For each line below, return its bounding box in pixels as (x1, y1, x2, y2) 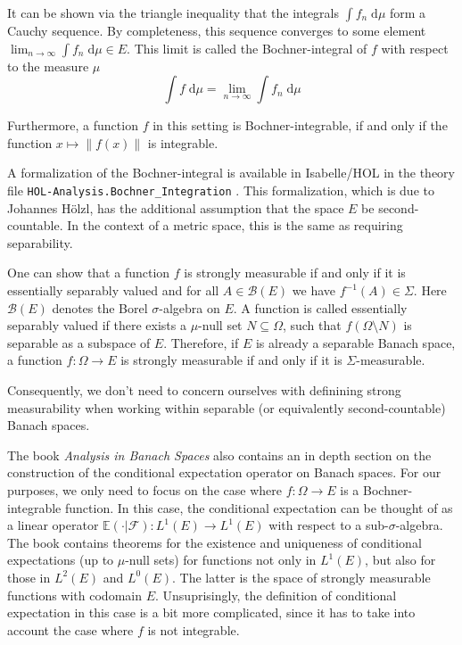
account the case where (7, 620, 134, 639)
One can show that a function (7, 263, 170, 282)
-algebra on (159, 298, 220, 317)
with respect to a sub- (268, 516, 389, 534)
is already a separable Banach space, (255, 333, 456, 351)
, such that (282, 316, 342, 335)
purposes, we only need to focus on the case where (7, 480, 282, 499)
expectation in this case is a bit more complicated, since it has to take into (7, 603, 416, 622)
